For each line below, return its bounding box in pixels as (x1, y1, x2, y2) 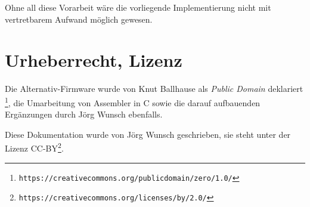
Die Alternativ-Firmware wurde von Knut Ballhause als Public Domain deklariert (5, 82, 303, 95)
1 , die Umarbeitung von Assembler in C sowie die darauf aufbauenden (5, 94, 261, 109)
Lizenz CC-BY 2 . (5, 140, 64, 154)
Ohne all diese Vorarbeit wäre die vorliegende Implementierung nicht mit (5, 1, 271, 13)
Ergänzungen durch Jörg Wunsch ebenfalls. (5, 108, 163, 121)
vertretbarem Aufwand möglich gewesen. (5, 13, 153, 25)
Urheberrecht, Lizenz (5, 48, 182, 72)
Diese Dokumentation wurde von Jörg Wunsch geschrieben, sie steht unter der (5, 128, 291, 140)
